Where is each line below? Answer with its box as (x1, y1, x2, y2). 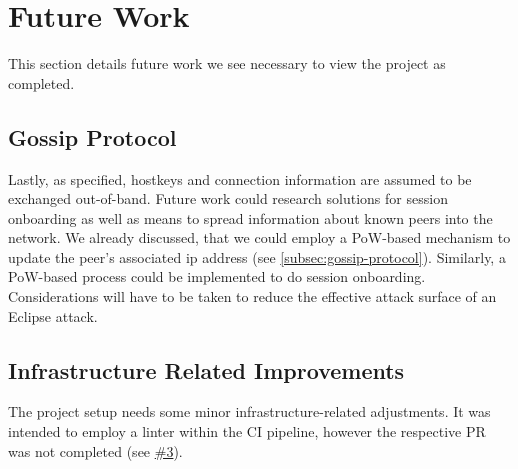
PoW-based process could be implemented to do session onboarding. (8, 266, 426, 287)
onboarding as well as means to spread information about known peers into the (8, 207, 493, 228)
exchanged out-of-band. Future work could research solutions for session (8, 188, 448, 209)
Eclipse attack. (8, 305, 98, 326)
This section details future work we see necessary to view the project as (8, 53, 446, 74)
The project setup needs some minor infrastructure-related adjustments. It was (8, 401, 491, 422)
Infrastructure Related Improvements (8, 354, 405, 385)
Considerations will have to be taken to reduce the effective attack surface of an (8, 286, 497, 307)
